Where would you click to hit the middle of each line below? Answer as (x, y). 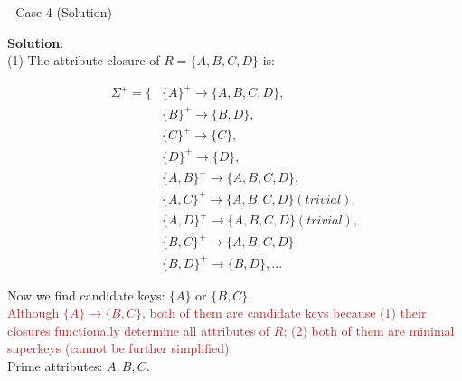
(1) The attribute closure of (84, 60)
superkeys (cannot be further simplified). (120, 348)
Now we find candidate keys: (86, 295)
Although (33, 313)
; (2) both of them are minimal (369, 330)
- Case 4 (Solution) (60, 12)
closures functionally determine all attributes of (139, 330)
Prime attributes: (55, 365)
